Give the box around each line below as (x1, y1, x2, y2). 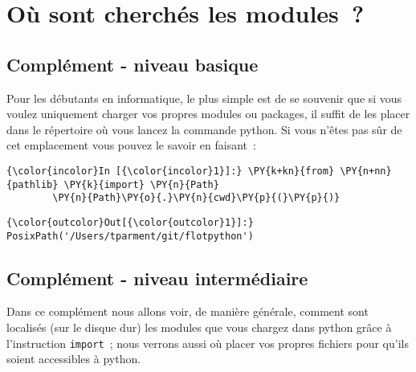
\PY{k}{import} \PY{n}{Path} (63, 178, 219, 190)
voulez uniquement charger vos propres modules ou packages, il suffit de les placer (6, 105, 410, 122)
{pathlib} (6, 178, 59, 190)
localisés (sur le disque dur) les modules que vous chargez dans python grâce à (6, 319, 392, 336)
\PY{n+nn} (340, 165, 392, 177)
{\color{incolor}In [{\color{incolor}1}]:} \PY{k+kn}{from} (6, 165, 335, 177)
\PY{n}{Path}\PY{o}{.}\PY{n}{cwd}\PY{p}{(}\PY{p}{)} (52, 192, 341, 204)
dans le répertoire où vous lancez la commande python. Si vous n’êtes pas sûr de (6, 121, 402, 137)
